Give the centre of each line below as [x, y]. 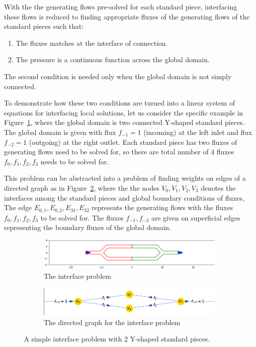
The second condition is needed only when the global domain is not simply [118, 76]
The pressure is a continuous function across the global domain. [113, 59]
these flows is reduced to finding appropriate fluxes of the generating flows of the [127, 16]
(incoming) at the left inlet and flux [198, 132]
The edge [18, 207]
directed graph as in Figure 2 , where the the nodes [82, 187]
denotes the [218, 187]
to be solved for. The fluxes [82, 217]
